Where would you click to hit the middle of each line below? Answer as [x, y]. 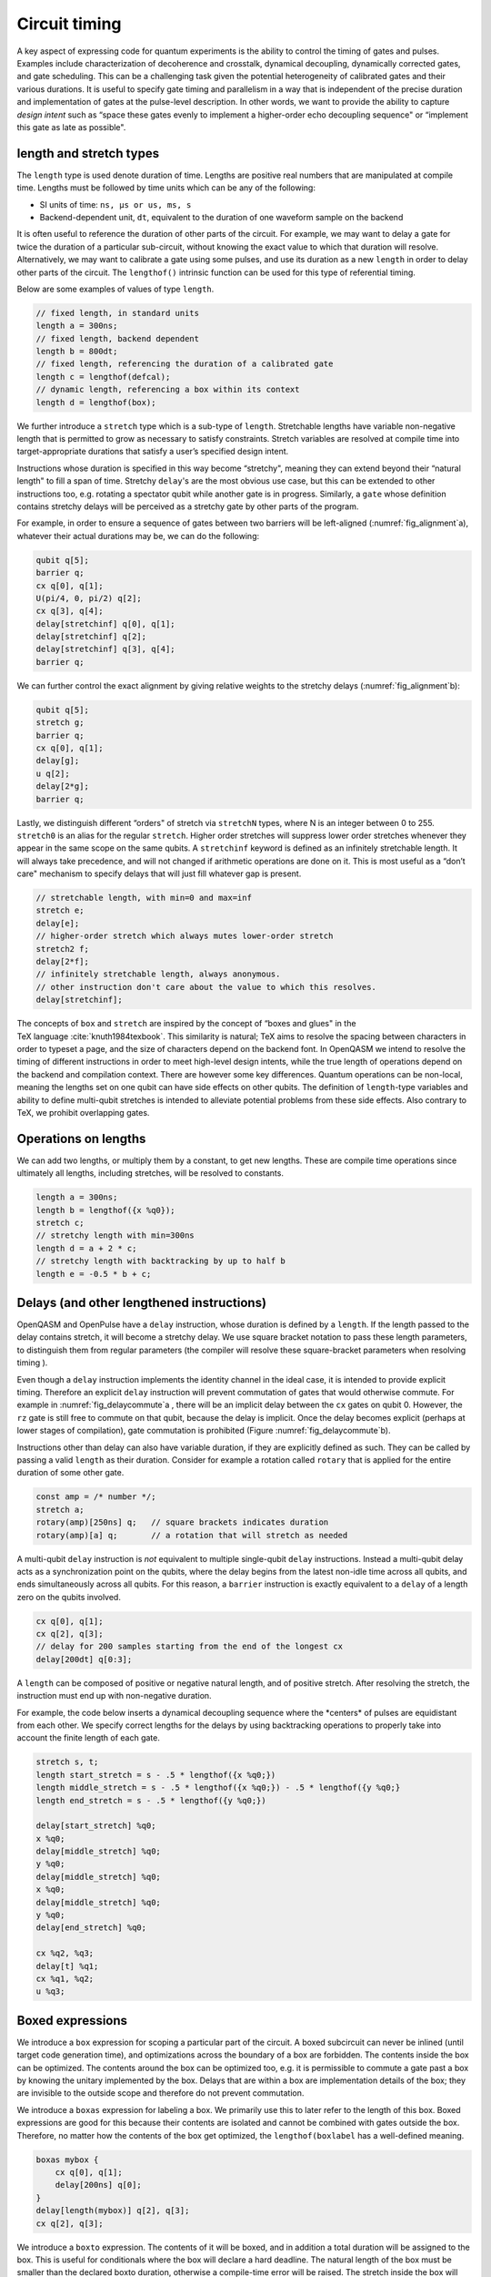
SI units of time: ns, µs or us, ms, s [115, 204]
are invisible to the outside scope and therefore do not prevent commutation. [160, 2093]
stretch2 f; [63, 949]
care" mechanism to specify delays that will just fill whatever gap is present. [159, 873]
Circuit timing [69, 24]
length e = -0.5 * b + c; [94, 1274]
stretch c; [60, 1223]
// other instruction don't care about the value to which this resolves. [206, 987]
